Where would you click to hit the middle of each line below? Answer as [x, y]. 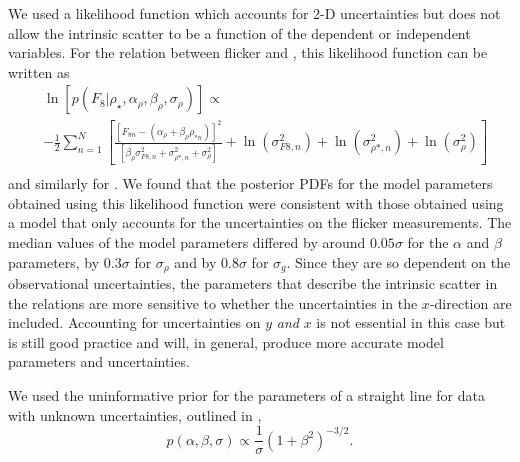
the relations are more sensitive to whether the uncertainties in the [213, 302]
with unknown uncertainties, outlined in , [135, 414]
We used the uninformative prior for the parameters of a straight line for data [246, 395]
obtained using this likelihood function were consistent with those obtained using [256, 202]
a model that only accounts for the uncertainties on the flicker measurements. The [260, 222]
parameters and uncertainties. [99, 361]
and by [195, 261]
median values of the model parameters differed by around [187, 242]
